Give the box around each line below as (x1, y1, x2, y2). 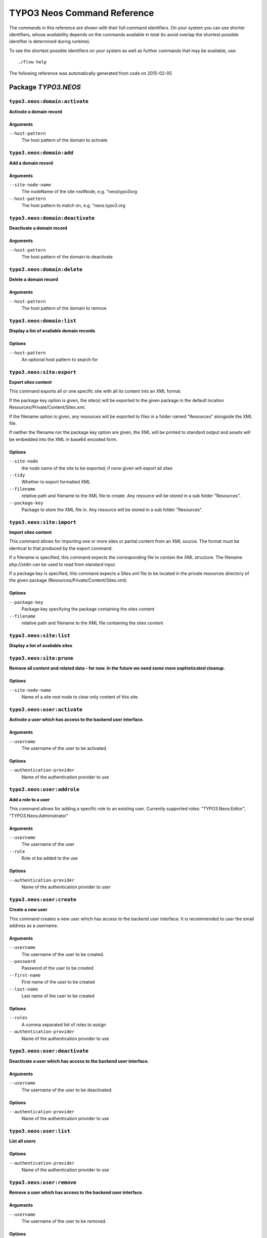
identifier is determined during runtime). (9, 39, 91, 45)
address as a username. (9, 923, 58, 928)
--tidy (9, 472, 25, 478)
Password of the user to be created (21, 965, 94, 971)
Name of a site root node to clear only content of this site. (21, 694, 139, 700)
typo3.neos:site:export (9, 369, 77, 375)
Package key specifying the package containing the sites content (21, 606, 155, 612)
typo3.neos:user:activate (9, 706, 83, 713)
